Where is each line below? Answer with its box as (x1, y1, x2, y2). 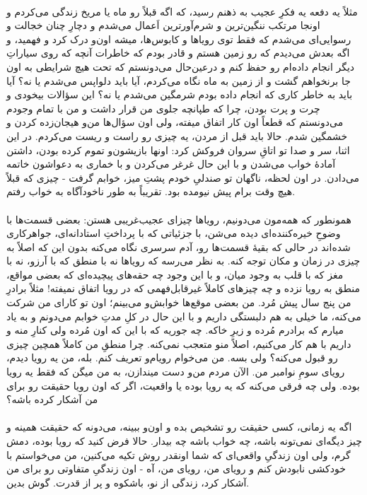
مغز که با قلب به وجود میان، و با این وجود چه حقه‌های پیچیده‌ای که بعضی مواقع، (6, 267, 344, 281)
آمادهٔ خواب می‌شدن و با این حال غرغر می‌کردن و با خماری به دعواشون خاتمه (6, 156, 336, 171)
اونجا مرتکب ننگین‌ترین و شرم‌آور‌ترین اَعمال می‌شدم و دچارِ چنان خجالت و (6, 18, 320, 33)
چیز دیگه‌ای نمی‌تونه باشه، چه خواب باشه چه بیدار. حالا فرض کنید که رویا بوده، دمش (6, 433, 362, 448)
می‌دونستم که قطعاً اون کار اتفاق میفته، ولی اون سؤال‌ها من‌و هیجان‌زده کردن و (6, 115, 344, 129)
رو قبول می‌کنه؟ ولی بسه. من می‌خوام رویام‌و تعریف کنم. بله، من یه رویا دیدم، (6, 350, 338, 365)
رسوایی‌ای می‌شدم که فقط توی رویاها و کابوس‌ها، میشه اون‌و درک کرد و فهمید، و (6, 31, 351, 46)
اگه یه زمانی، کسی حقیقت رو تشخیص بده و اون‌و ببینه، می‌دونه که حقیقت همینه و (6, 419, 352, 434)
